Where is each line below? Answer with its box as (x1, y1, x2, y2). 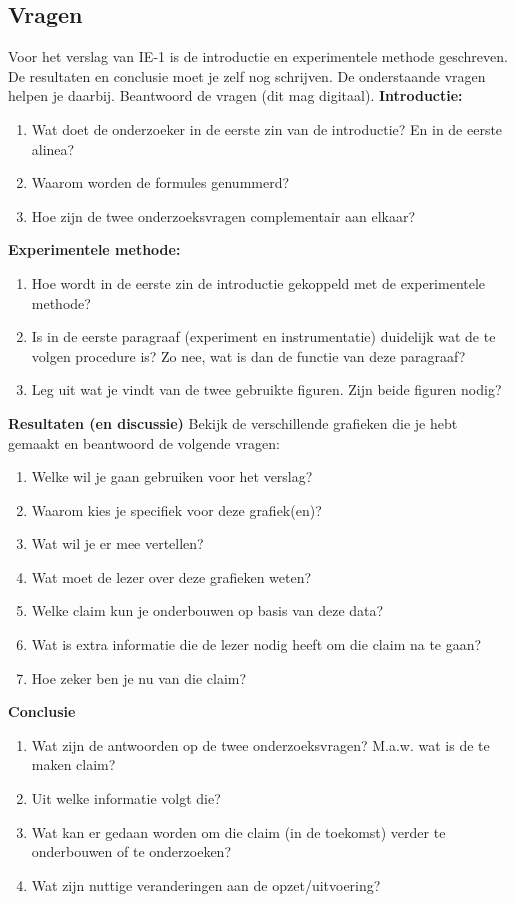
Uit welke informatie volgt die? (31, 788, 221, 809)
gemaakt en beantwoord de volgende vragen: (8, 432, 280, 453)
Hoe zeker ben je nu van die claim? (31, 667, 247, 688)
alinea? (31, 138, 75, 159)
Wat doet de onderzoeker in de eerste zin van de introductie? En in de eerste (31, 118, 503, 139)
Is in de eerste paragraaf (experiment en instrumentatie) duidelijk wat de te (31, 326, 496, 347)
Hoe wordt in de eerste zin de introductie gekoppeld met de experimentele (31, 272, 486, 293)
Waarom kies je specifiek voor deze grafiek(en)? (31, 499, 322, 520)
